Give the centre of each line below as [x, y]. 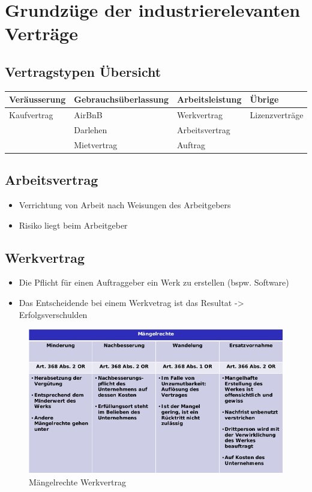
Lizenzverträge [277, 115]
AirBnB [88, 115]
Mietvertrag [96, 144]
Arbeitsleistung [209, 99]
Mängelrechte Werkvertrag [77, 482]
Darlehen [91, 129]
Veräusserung [37, 99]
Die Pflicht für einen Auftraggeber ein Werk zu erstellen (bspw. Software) [154, 282]
